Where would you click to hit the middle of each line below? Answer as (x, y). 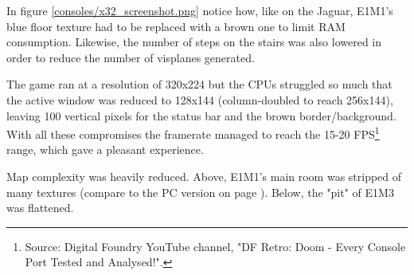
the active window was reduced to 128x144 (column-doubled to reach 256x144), (200, 99)
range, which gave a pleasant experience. (105, 149)
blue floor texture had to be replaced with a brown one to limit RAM (176, 26)
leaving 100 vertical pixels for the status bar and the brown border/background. (201, 115)
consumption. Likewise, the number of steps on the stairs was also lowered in (194, 42)
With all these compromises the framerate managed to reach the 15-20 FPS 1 (193, 133)
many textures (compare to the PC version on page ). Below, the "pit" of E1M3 (200, 192)
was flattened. (40, 208)
